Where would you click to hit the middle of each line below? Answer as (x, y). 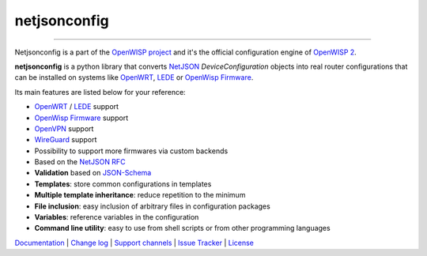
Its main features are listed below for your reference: (100, 92)
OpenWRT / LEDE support (76, 107)
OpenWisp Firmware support (81, 118)
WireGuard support (66, 140)
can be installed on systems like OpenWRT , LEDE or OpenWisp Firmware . (134, 77)
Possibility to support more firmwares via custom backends (131, 151)
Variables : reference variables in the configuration (117, 217)
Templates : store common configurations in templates (123, 184)
